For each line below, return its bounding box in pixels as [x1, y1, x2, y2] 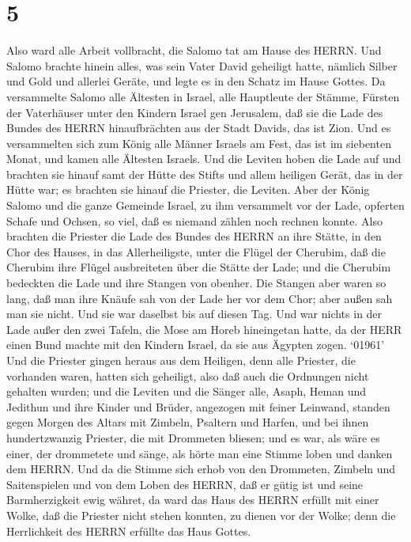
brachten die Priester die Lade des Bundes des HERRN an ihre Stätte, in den [6, 228, 382, 244]
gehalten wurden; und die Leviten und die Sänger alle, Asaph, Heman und [6, 383, 367, 400]
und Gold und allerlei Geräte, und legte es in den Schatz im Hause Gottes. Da [6, 73, 386, 89]
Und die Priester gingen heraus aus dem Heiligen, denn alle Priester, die [6, 352, 356, 368]
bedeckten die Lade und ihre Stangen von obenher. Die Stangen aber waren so [6, 275, 386, 291]
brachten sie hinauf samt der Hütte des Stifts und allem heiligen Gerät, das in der [6, 165, 403, 182]
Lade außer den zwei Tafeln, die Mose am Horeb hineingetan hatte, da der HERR [6, 320, 402, 337]
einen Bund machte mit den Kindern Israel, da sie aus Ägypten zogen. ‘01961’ [6, 336, 385, 353]
